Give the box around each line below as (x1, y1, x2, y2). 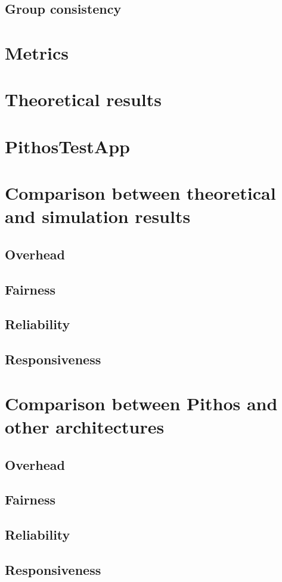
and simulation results (5, 204, 191, 228)
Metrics (5, 40, 69, 64)
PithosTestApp (5, 134, 130, 158)
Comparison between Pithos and (5, 391, 278, 415)
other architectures (5, 414, 165, 438)
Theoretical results (5, 87, 162, 112)
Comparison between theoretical (5, 181, 276, 205)
